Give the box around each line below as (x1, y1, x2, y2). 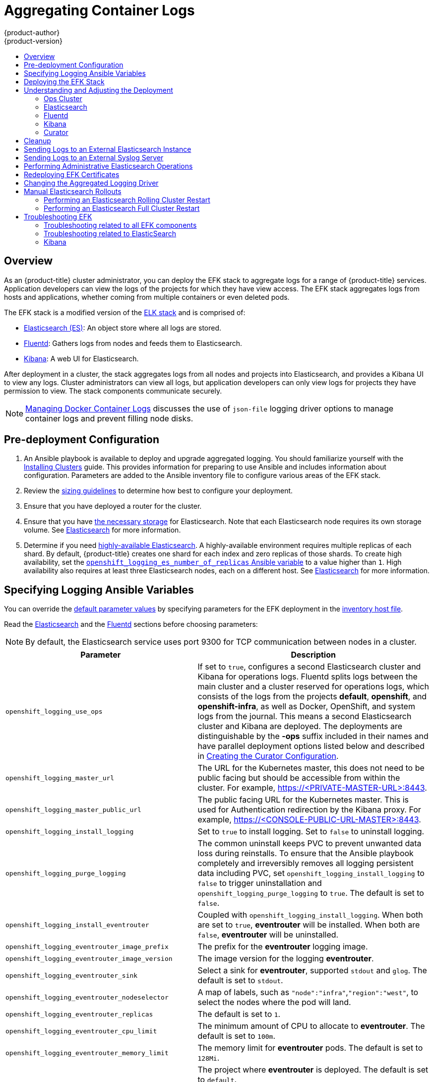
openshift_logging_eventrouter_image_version (5, 954, 173, 962)
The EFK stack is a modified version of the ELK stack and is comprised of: (4, 308, 246, 317)
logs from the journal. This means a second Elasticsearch (197, 711, 412, 722)
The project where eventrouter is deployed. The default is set (197, 1065, 429, 1075)
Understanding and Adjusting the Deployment (24, 85, 173, 94)
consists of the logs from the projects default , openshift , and (197, 691, 427, 702)
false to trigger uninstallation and (197, 878, 322, 888)
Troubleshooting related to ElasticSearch (44, 229, 177, 238)
